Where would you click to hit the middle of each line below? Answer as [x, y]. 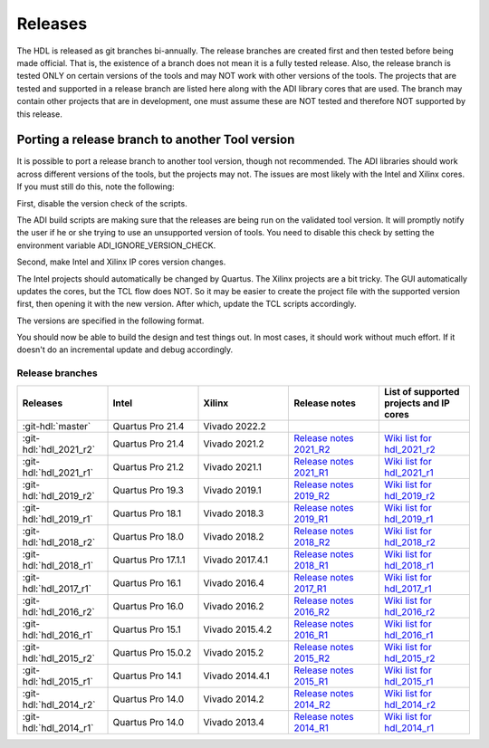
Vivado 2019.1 [232, 490]
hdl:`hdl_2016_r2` [58, 611]
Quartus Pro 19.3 [149, 490]
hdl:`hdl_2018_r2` [59, 542]
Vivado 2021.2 [234, 444]
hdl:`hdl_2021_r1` [58, 473]
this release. [39, 114]
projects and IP [417, 403]
